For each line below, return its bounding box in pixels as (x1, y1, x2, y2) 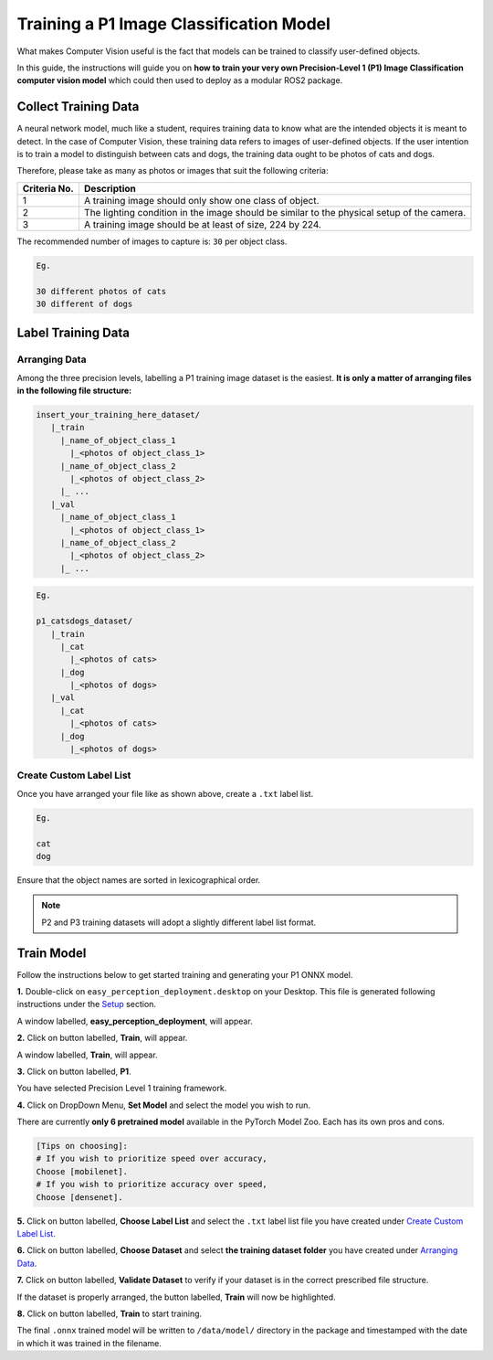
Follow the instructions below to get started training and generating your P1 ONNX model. (16, 969, 353, 980)
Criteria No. (22, 182, 75, 195)
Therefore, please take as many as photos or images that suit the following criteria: (16, 165, 329, 176)
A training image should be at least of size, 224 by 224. (83, 218, 321, 230)
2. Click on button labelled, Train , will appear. (16, 1033, 188, 1044)
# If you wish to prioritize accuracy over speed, (36, 1179, 268, 1190)
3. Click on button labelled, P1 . (16, 1066, 131, 1077)
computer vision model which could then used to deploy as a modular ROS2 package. (16, 75, 343, 86)
